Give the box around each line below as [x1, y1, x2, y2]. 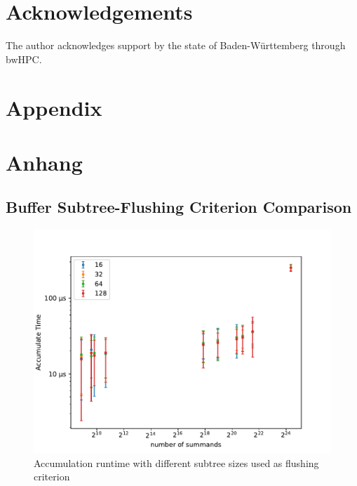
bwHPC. [6, 51, 42, 66]
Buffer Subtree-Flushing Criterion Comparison [6, 196, 352, 218]
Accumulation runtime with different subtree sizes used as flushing [34, 455, 319, 470]
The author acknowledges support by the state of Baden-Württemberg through [6, 38, 346, 53]
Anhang [6, 147, 83, 176]
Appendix [6, 93, 102, 121]
